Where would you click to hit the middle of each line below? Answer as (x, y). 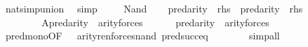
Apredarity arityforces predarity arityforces (155, 22)
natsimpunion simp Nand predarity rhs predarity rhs (154, 8)
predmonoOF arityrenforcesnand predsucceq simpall (142, 36)
